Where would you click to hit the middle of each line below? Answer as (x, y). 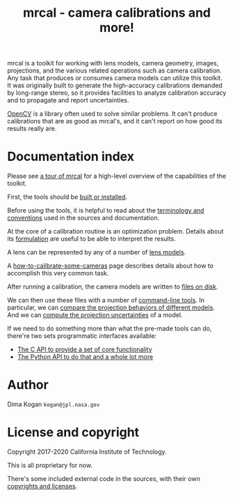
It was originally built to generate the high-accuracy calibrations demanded (115, 86)
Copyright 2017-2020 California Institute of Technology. (87, 452)
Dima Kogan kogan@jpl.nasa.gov (54, 404)
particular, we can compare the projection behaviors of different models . (111, 307)
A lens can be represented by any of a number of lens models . (97, 252)
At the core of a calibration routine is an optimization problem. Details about (115, 231)
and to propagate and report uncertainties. (68, 100)
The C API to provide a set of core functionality (85, 349)
